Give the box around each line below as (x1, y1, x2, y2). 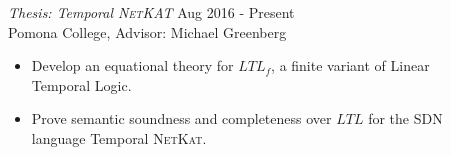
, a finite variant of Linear (271, 55, 430, 76)
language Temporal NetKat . (31, 127, 207, 148)
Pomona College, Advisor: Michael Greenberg (8, 21, 287, 42)
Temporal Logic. (31, 74, 132, 95)
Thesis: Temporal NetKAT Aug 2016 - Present (8, 2, 295, 22)
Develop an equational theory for (31, 55, 234, 76)
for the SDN (368, 108, 443, 129)
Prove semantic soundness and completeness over (31, 108, 332, 129)
